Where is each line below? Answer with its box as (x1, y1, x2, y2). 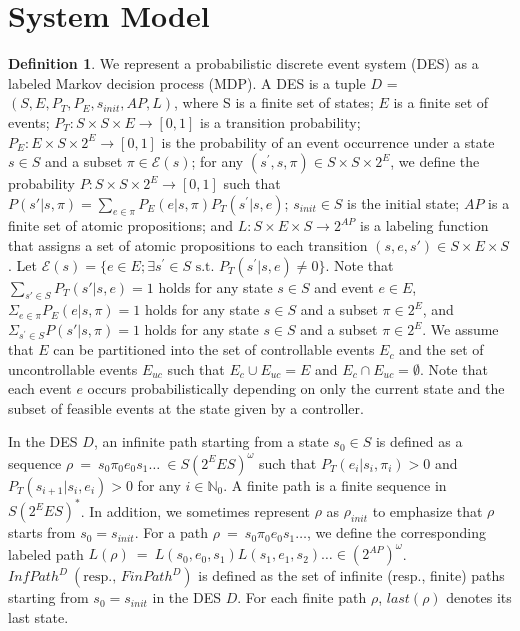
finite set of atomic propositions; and (8, 215, 234, 236)
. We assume (422, 319, 499, 340)
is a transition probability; (200, 111, 361, 132)
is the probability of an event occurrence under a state (161, 131, 495, 152)
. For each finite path (237, 587, 367, 608)
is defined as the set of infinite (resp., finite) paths (198, 565, 505, 586)
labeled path (8, 543, 84, 564)
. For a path (134, 522, 209, 543)
